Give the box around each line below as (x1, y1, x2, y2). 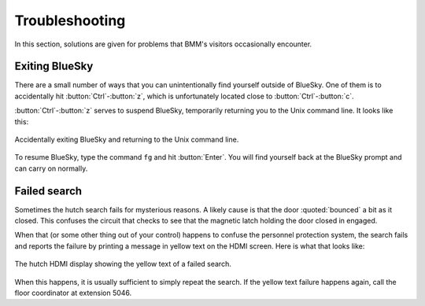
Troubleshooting (14, 12, 126, 29)
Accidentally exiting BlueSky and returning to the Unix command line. (14, 135, 239, 145)
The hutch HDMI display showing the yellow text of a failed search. (14, 260, 231, 269)
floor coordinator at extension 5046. (14, 288, 132, 298)
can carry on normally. (14, 164, 88, 173)
